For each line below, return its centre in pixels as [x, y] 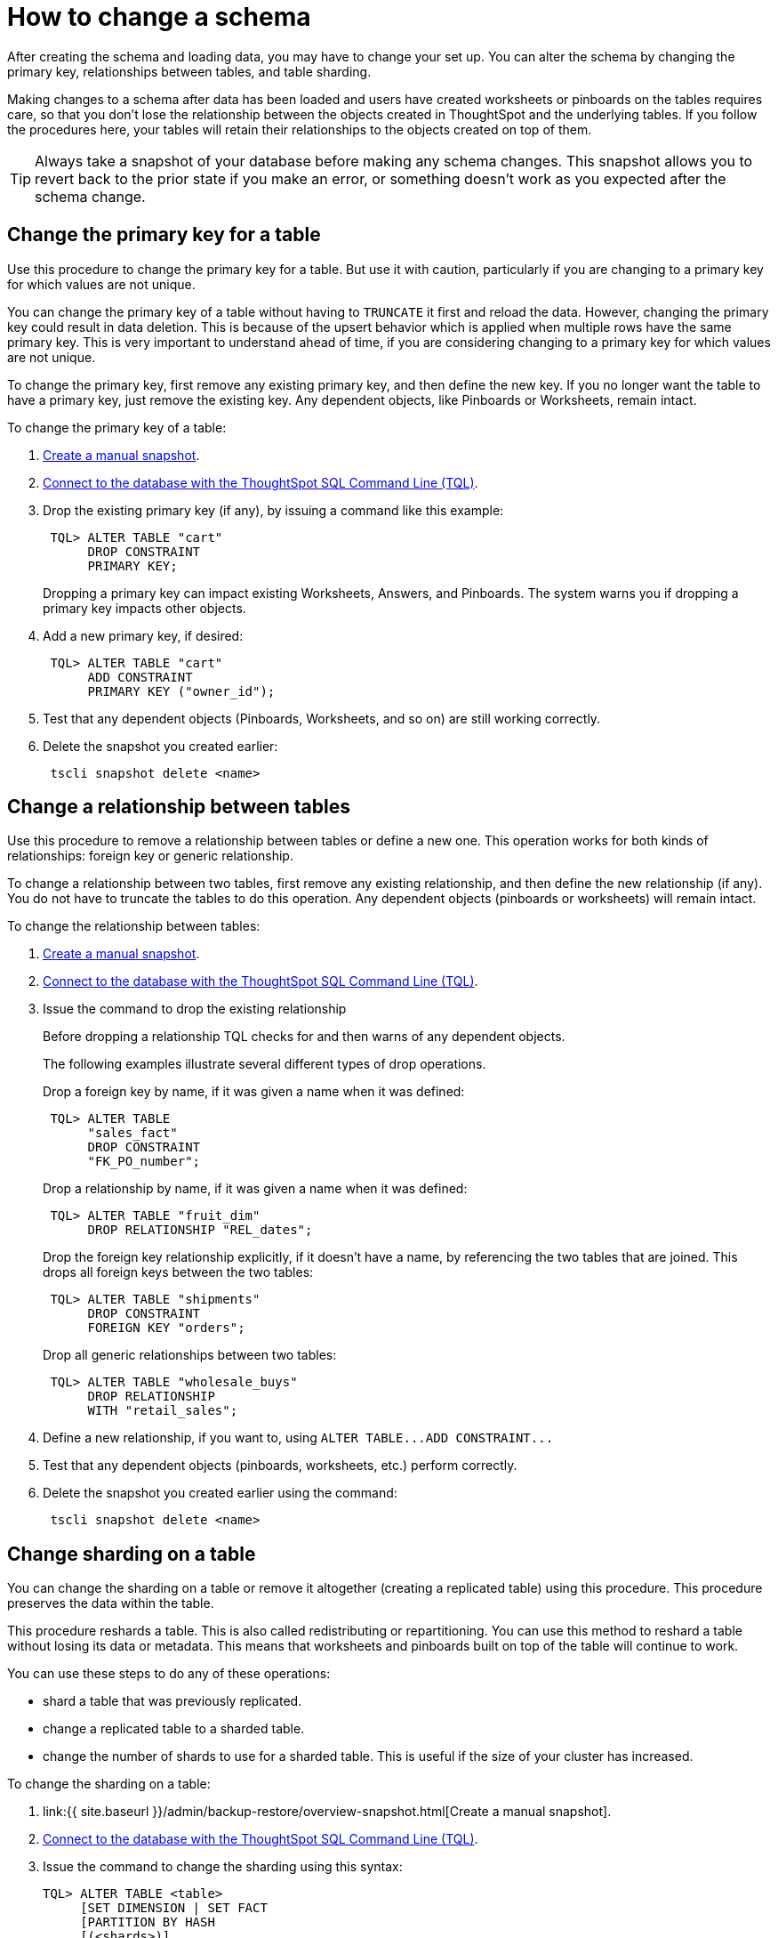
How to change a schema [159, 17]
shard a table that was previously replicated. [172, 1701]
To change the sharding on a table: [109, 1784]
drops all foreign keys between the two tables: [178, 1272]
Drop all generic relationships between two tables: [190, 1355]
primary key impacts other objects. [144, 608]
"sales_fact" [132, 1133]
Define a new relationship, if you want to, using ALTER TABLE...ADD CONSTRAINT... [298, 1438]
